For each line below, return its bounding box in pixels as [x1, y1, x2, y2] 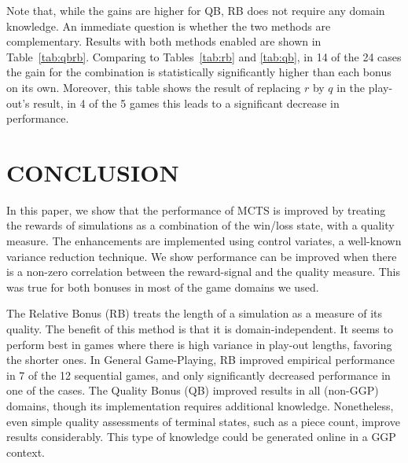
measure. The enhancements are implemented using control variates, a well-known [6, 233, 402, 249]
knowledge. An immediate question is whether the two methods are [6, 17, 331, 34]
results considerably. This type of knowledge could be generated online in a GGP [6, 428, 396, 445]
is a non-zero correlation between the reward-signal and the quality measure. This [6, 263, 401, 280]
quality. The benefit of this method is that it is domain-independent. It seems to [6, 321, 393, 337]
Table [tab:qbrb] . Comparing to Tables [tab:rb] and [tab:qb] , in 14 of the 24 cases [6, 48, 402, 64]
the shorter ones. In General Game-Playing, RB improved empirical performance [6, 351, 395, 368]
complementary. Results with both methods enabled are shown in [6, 33, 322, 50]
